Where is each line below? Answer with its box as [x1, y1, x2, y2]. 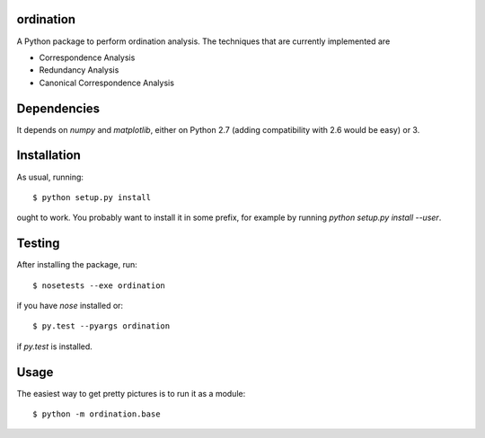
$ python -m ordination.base [32, 409, 161, 419]
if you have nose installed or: [16, 300, 124, 311]
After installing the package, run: [16, 259, 138, 270]
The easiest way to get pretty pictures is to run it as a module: [16, 388, 246, 399]
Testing [16, 236, 60, 251]
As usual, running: [16, 171, 84, 182]
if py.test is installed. [16, 341, 93, 352]
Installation [16, 148, 81, 163]
